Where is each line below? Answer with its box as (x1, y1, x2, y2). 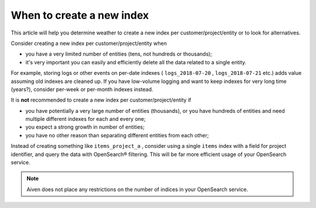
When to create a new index (11, 9, 149, 22)
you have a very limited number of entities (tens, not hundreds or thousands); (25, 50, 212, 58)
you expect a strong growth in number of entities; (25, 123, 145, 131)
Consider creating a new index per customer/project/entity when (11, 40, 167, 47)
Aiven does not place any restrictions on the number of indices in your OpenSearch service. (26, 186, 248, 193)
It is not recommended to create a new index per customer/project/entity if (11, 96, 191, 103)
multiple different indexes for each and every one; (25, 116, 146, 123)
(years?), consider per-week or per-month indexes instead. (11, 85, 153, 93)
